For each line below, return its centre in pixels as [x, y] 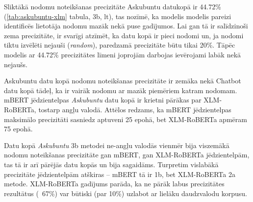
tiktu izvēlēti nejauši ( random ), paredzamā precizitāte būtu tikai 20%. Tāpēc [120, 45]
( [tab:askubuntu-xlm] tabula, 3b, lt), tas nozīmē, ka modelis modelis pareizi [118, 16]
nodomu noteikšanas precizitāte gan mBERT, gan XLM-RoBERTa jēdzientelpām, [127, 155]
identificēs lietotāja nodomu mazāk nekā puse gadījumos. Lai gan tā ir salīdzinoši [126, 26]
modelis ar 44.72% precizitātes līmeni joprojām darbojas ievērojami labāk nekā [123, 54]
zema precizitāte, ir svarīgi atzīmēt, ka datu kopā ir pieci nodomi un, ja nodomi [124, 35]
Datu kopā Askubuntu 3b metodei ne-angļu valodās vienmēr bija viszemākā [117, 145]
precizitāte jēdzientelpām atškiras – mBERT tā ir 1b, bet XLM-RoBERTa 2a [120, 174]
